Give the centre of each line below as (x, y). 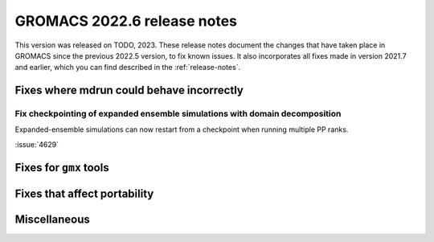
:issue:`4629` (37, 144)
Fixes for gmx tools (62, 168)
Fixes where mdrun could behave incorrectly (129, 90)
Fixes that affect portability (84, 193)
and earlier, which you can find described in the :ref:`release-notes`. (128, 68)
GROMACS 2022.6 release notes (126, 21)
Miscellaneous (52, 219)
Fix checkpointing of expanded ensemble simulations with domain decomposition (178, 114)
